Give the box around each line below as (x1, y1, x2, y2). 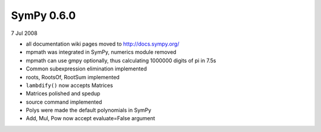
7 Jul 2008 (11, 30, 38, 37)
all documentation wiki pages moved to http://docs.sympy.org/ (26, 40, 180, 47)
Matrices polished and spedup (26, 90, 100, 97)
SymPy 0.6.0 (11, 9, 76, 22)
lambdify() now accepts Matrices (26, 82, 113, 89)
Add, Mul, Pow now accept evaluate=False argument (26, 115, 156, 122)
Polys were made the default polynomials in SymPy (26, 107, 152, 114)
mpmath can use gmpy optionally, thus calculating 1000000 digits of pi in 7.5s (26, 57, 216, 64)
